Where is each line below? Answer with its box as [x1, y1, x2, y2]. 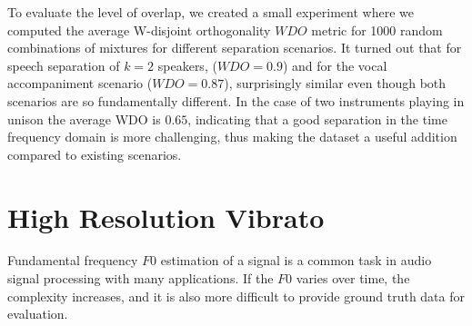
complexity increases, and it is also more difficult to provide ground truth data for [7, 286, 466, 305]
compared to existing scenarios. [7, 144, 182, 163]
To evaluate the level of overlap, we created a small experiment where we [7, 3, 414, 21]
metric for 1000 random [311, 20, 443, 39]
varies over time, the [296, 269, 410, 288]
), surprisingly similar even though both [224, 74, 447, 93]
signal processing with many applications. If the [7, 269, 274, 288]
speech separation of [7, 55, 120, 74]
